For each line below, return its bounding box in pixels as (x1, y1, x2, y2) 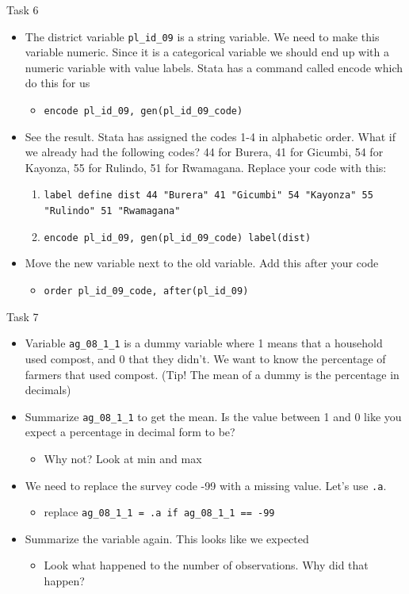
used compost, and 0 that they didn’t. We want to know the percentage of (25, 350, 386, 366)
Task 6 (6, 2, 39, 17)
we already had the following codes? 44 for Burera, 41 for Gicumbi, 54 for (25, 144, 384, 160)
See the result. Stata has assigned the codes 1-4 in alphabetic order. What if (25, 128, 396, 144)
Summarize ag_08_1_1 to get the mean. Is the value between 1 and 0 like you (25, 408, 402, 424)
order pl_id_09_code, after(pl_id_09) (44, 286, 249, 297)
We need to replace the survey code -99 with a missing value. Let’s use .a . (25, 477, 387, 493)
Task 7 (6, 308, 39, 324)
